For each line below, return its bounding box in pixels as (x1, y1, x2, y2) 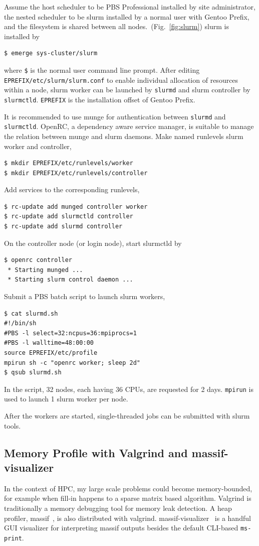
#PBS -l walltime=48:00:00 (4, 339, 94, 347)
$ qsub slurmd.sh (4, 369, 62, 376)
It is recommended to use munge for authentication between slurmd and (4, 111, 226, 121)
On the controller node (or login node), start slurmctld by (4, 237, 182, 248)
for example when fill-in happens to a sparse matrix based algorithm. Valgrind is (4, 493, 251, 503)
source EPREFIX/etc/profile (4, 349, 98, 356)
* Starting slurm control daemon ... (8, 276, 133, 284)
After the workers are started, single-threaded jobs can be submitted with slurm (4, 411, 250, 421)
